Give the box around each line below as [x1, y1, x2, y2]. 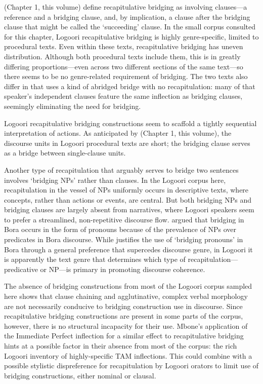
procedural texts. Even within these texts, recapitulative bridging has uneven [4, 41, 243, 52]
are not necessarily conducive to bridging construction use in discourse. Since [4, 300, 243, 311]
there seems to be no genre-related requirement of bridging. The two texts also [4, 71, 248, 82]
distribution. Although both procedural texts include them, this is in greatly [4, 51, 241, 61]
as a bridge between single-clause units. [4, 147, 126, 158]
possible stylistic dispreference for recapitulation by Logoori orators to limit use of [4, 360, 259, 371]
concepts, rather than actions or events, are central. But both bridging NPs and [4, 194, 252, 205]
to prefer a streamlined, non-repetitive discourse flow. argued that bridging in [4, 214, 244, 224]
